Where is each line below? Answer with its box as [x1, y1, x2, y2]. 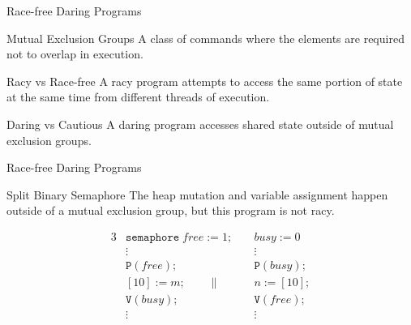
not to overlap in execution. [6, 45, 143, 62]
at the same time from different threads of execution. [6, 88, 270, 105]
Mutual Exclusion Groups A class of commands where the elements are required [6, 29, 405, 46]
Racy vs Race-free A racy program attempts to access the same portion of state [6, 72, 403, 89]
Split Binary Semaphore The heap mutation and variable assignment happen [6, 186, 388, 203]
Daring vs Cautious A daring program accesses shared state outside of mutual [6, 115, 394, 132]
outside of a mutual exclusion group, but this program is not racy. [6, 202, 335, 219]
